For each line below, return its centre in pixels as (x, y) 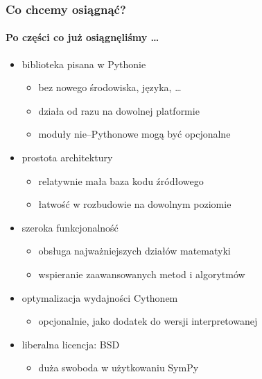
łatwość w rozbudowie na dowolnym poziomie (135, 204)
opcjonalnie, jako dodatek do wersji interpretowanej (148, 321)
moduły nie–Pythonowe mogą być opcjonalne (134, 134)
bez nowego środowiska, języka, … (110, 87)
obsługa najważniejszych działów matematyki (134, 251)
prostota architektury (67, 158)
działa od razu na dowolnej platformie (119, 110)
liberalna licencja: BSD (71, 344)
